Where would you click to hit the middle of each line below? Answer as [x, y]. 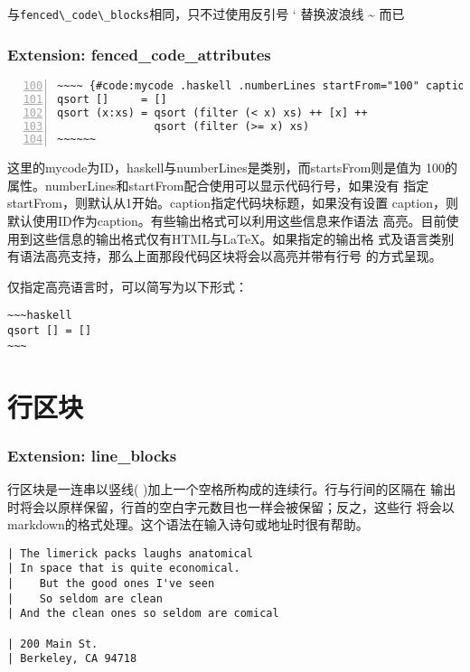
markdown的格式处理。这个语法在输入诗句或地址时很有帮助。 [188, 524]
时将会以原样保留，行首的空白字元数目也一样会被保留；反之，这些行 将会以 [231, 506]
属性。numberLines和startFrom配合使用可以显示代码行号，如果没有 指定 [218, 185]
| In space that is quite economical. [124, 569]
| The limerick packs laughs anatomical [131, 553]
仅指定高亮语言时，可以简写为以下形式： [127, 286]
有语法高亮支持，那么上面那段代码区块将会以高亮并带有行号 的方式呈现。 [225, 256]
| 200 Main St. [53, 644]
